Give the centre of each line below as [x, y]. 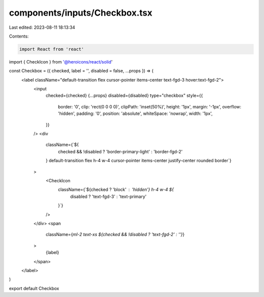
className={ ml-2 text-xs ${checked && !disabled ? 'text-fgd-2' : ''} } [115, 234]
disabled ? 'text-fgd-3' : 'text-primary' [108, 196]
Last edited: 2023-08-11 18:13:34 [42, 27]
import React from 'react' [52, 49]
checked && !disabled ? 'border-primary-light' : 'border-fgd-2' [120, 151]
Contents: [19, 36]
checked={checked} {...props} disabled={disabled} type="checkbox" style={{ [124, 96]
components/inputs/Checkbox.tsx [81, 13]
